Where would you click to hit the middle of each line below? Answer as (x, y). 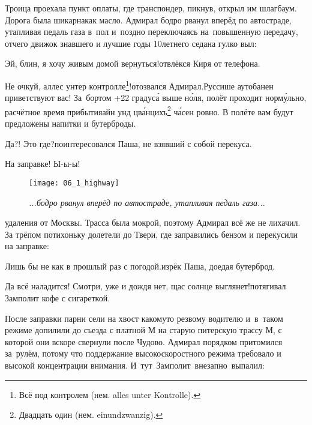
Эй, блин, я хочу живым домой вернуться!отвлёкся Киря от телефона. (133, 63)
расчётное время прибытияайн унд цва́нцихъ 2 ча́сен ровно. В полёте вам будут (149, 110)
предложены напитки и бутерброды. (70, 123)
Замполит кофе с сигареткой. (58, 298)
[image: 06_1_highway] (74, 183)
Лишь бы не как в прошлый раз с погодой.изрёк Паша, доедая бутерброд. (140, 266)
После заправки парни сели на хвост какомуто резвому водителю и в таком (144, 318)
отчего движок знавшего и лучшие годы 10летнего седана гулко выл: (131, 43)
